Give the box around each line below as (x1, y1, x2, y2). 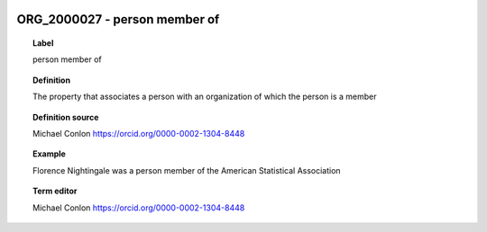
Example (32, 148, 67, 159)
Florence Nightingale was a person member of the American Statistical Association (32, 165, 342, 175)
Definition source (32, 112, 99, 122)
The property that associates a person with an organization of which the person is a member (32, 91, 377, 103)
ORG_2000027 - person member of (16, 12, 220, 27)
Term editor (32, 185, 78, 197)
